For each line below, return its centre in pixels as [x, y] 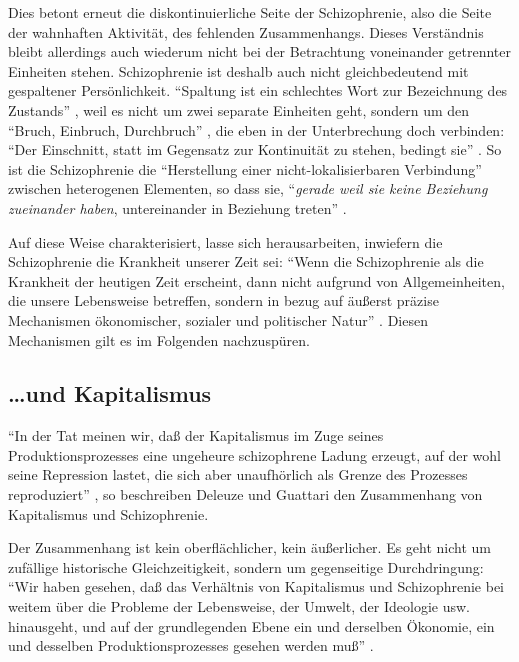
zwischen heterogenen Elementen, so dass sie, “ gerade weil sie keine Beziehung [248, 188]
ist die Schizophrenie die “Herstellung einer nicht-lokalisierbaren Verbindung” [245, 168]
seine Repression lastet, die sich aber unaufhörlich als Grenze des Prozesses [238, 474]
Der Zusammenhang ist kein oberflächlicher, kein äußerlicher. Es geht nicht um [250, 547]
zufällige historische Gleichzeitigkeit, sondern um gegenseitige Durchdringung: [246, 566]
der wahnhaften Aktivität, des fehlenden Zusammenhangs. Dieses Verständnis [246, 31]
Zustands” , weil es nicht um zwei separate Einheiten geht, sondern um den [239, 109]
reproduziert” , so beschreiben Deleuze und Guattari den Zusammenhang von [245, 494]
